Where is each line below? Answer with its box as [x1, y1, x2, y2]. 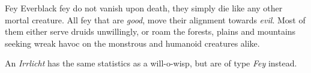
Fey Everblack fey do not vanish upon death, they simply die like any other [5, 2, 283, 14]
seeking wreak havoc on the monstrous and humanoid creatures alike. [5, 36, 260, 49]
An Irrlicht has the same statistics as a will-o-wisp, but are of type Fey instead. [5, 57, 297, 69]
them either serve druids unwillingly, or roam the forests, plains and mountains [5, 25, 296, 38]
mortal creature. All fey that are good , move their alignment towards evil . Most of [5, 13, 306, 26]
